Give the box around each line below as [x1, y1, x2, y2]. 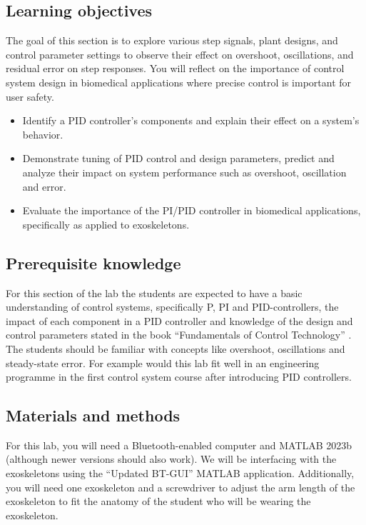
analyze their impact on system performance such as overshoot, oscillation [22, 164, 347, 179]
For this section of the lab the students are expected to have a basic [6, 285, 303, 300]
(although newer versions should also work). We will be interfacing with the [6, 451, 337, 466]
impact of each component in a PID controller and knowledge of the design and [6, 313, 353, 328]
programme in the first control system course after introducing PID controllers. [6, 369, 352, 384]
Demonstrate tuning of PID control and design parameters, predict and [22, 151, 335, 166]
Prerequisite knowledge [6, 251, 181, 274]
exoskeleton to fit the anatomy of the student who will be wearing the [6, 494, 311, 509]
